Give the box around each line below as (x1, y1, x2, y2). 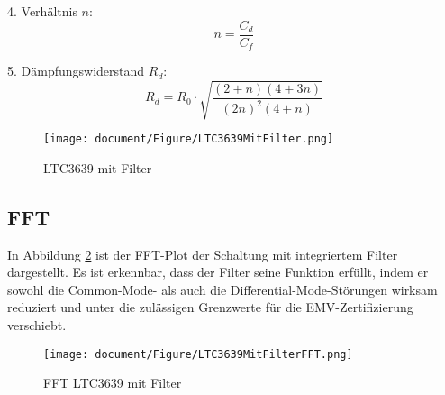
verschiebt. (7, 316, 67, 335)
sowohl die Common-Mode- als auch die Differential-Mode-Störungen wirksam (7, 280, 438, 299)
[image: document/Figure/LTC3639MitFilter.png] (43, 133, 334, 146)
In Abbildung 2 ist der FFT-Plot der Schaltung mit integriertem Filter (7, 244, 398, 263)
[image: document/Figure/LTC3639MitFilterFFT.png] (43, 347, 353, 361)
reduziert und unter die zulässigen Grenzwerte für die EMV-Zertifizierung (7, 298, 413, 317)
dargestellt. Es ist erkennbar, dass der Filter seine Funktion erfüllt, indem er (7, 262, 429, 281)
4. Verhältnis (7, 2, 77, 20)
